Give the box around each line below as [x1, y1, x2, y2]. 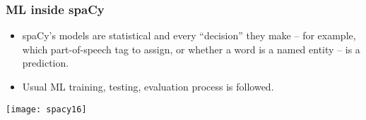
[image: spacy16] [6, 104, 87, 114]
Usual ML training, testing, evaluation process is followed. [22, 79, 274, 93]
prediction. [22, 55, 69, 70]
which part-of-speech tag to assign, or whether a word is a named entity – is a [22, 41, 360, 56]
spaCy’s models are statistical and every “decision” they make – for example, [22, 28, 356, 43]
